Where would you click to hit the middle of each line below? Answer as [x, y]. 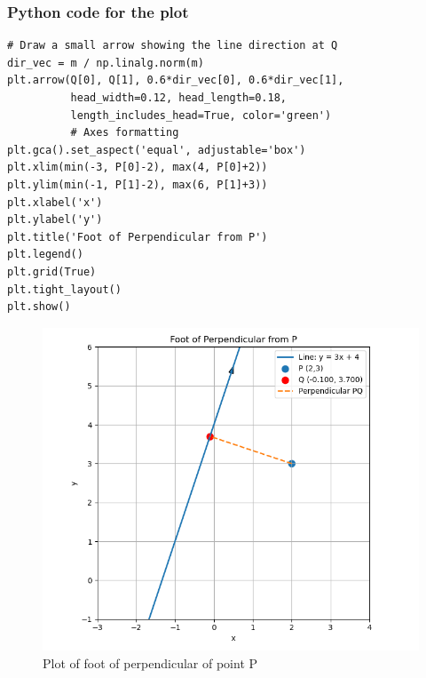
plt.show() [39, 307]
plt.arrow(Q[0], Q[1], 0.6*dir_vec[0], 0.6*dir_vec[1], [176, 80]
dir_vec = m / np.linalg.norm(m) [106, 63]
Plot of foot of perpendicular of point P [150, 662]
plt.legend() [45, 255]
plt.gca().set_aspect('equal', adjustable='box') [157, 150]
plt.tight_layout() [64, 289]
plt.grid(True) [52, 271]
